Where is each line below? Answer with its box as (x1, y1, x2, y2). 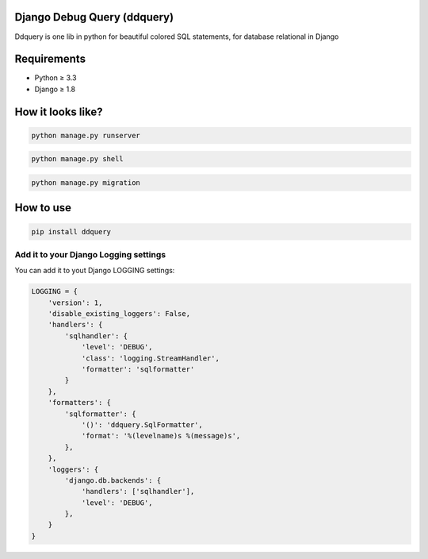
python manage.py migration (31, 178, 140, 187)
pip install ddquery (31, 227, 111, 236)
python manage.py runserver (31, 131, 140, 140)
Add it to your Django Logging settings (14, 249, 166, 260)
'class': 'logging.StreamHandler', (81, 353, 220, 363)
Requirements (14, 52, 86, 66)
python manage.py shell (31, 155, 124, 164)
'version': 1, (48, 298, 103, 307)
